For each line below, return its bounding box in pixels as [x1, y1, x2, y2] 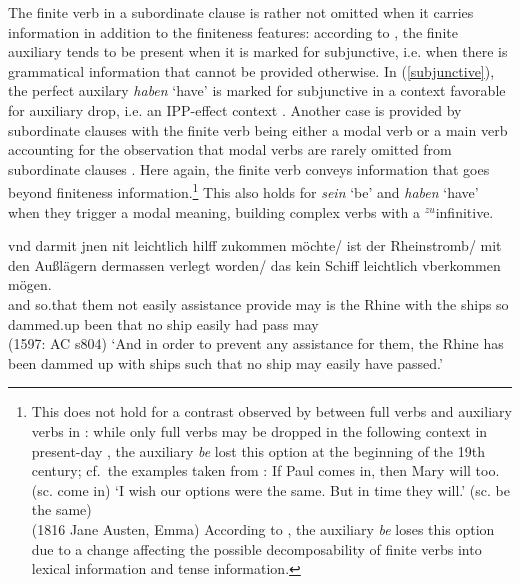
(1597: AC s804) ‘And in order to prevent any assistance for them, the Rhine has [8, 333, 504, 354]
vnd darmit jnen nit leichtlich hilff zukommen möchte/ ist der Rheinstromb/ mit [8, 235, 502, 256]
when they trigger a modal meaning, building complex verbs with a [8, 201, 421, 222]
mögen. [8, 274, 52, 295]
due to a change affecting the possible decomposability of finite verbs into [31, 538, 482, 559]
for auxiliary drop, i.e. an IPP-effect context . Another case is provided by [8, 99, 462, 120]
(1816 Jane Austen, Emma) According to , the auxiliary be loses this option [31, 518, 495, 539]
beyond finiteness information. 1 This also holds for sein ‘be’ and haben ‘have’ [8, 179, 479, 202]
